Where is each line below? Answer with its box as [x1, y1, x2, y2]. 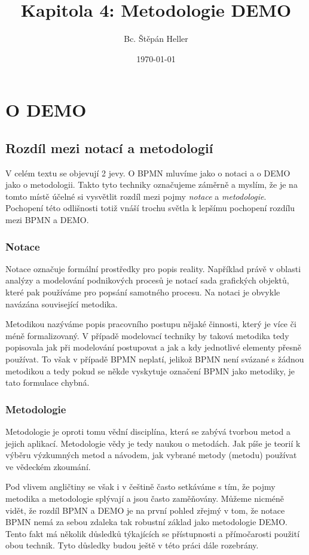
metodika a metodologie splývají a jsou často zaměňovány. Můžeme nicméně [5, 492, 284, 505]
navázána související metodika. [5, 297, 118, 310]
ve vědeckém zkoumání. [5, 460, 91, 472]
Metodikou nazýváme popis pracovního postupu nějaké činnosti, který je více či [5, 318, 296, 330]
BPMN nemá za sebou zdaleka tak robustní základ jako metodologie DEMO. [5, 516, 287, 528]
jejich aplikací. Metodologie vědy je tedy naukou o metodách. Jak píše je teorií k [5, 437, 301, 449]
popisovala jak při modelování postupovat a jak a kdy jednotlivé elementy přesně [5, 341, 301, 353]
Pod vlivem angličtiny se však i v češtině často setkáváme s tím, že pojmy [5, 480, 276, 493]
